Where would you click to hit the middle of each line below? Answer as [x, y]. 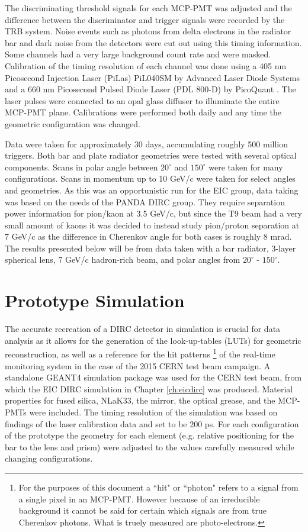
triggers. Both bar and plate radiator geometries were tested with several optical [151, 155]
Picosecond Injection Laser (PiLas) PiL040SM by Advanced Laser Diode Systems [152, 77]
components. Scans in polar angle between [81, 167]
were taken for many [246, 167]
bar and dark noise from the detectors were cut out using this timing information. [153, 42]
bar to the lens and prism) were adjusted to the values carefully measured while [150, 446]
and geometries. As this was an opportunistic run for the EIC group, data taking [152, 190]
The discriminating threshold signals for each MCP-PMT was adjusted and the [148, 8]
